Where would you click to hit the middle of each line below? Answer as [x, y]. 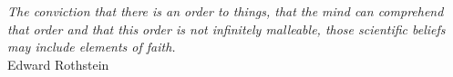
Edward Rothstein [58, 64]
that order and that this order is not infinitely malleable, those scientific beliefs [226, 29]
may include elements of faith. [92, 47]
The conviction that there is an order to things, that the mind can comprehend [226, 11]
